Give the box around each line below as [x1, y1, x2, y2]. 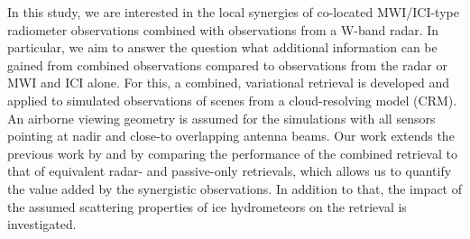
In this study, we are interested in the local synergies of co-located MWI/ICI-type [7, 3, 459, 21]
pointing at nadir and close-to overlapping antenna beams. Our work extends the [7, 126, 455, 145]
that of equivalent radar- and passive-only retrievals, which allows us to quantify [7, 161, 452, 180]
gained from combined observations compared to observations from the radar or [7, 55, 447, 74]
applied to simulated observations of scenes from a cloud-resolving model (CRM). [7, 90, 457, 109]
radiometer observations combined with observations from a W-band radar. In [7, 20, 439, 39]
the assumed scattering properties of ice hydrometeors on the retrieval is [7, 197, 407, 216]
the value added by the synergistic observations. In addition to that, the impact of [7, 179, 463, 198]
